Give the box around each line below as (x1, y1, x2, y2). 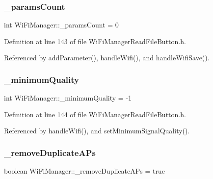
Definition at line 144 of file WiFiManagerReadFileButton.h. (4, 109, 186, 119)
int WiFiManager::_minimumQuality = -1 (4, 93, 132, 103)
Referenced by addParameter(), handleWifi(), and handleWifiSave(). (4, 52, 210, 63)
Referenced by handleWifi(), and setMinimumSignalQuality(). (4, 126, 190, 136)
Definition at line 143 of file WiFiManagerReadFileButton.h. (4, 36, 186, 46)
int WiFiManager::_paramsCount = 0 (4, 20, 119, 30)
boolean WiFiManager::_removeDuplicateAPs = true (4, 166, 165, 176)
